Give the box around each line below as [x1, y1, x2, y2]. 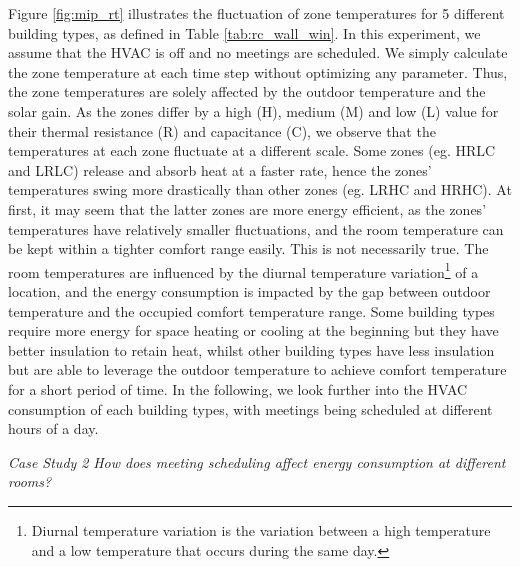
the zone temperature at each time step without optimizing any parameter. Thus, [8, 61, 508, 82]
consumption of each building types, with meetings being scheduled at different [8, 398, 493, 419]
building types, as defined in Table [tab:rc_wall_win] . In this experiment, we [8, 22, 481, 43]
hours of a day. [8, 418, 99, 439]
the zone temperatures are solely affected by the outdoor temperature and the [8, 81, 486, 102]
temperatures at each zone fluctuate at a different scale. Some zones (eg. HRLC [8, 140, 496, 161]
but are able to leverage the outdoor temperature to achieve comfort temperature [8, 359, 507, 380]
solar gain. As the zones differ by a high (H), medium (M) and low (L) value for [8, 100, 499, 121]
